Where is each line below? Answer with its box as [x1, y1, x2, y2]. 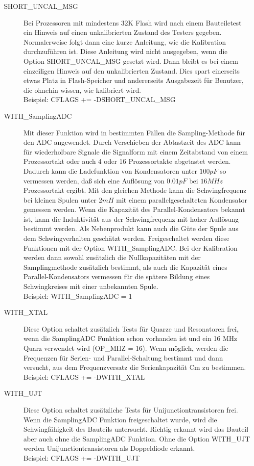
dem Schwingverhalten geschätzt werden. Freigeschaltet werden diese [23, 233, 230, 243]
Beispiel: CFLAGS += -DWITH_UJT [23, 452, 140, 463]
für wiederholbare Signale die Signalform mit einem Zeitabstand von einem [23, 146, 248, 156]
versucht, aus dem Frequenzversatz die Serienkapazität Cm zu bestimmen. [23, 362, 246, 372]
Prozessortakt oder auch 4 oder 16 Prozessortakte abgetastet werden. [23, 156, 231, 166]
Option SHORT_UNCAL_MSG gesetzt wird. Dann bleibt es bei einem [23, 55, 238, 66]
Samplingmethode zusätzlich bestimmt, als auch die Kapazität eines [23, 261, 228, 272]
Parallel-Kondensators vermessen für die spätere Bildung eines [23, 271, 210, 282]
